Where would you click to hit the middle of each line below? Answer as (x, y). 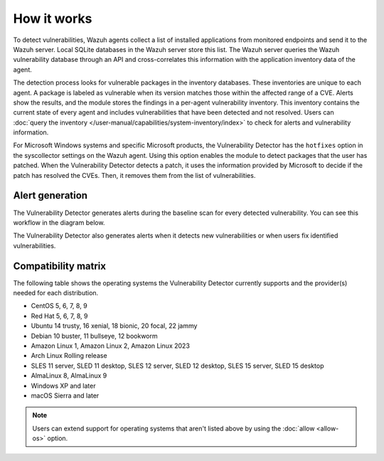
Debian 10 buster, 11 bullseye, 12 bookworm (94, 336)
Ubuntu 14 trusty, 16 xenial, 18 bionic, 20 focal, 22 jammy (114, 326)
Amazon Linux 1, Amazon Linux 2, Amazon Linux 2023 (110, 346)
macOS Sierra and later (65, 396)
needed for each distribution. (56, 293)
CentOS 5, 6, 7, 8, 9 (59, 306)
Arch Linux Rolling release (69, 356)
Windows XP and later (63, 386)
